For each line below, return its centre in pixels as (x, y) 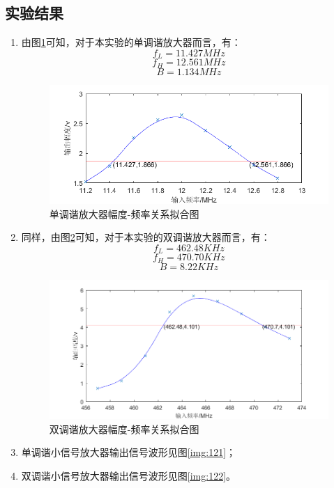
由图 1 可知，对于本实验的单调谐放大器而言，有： (131, 42)
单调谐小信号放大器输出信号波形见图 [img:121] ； (129, 452)
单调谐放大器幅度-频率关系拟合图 (124, 213)
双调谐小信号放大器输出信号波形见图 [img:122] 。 (129, 475)
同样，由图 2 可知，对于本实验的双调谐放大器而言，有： (146, 237)
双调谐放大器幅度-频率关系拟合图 (124, 428)
